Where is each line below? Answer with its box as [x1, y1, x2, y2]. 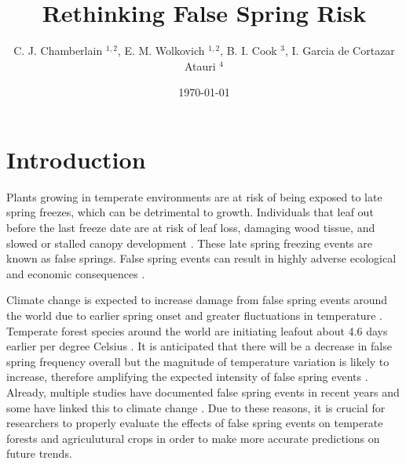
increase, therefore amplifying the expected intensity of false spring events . [6, 368, 368, 385]
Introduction [6, 143, 146, 175]
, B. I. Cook [220, 42, 277, 59]
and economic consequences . [6, 265, 145, 281]
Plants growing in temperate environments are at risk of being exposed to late [6, 188, 382, 205]
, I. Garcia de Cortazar [285, 42, 395, 59]
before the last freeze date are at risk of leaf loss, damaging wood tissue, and [6, 219, 375, 236]
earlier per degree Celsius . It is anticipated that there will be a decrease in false [6, 338, 392, 354]
